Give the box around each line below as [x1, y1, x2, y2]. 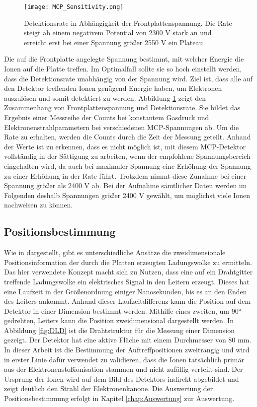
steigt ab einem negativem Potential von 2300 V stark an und [24, 27, 212, 38]
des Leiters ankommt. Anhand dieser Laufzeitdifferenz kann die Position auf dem [4, 296, 251, 306]
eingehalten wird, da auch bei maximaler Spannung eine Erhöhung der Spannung [4, 160, 251, 171]
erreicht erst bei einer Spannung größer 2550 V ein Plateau [24, 37, 203, 47]
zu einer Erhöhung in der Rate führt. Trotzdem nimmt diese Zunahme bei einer [4, 170, 247, 181]
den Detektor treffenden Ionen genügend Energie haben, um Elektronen [4, 83, 222, 93]
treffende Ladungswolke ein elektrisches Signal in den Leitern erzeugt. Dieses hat [4, 276, 250, 286]
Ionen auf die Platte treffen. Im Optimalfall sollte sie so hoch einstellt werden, [4, 64, 242, 74]
